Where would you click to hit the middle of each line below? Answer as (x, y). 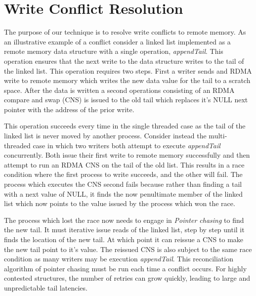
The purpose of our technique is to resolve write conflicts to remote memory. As (125, 32)
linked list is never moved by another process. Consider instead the (105, 136)
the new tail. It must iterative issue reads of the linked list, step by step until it (124, 230)
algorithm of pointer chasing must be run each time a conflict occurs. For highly (126, 268)
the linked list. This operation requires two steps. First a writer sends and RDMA (128, 70)
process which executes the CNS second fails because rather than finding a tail (123, 184)
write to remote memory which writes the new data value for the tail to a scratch (127, 80)
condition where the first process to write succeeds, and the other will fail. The (123, 174)
